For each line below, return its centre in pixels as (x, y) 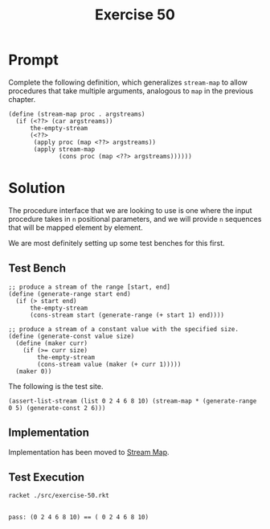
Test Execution (47, 477)
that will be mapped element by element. (76, 228)
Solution (37, 189)
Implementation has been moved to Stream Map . (89, 452)
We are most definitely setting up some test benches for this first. (117, 243)
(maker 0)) (34, 371)
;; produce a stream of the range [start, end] (90, 287)
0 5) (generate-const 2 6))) (57, 408)
